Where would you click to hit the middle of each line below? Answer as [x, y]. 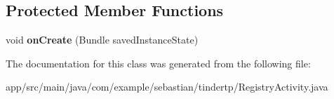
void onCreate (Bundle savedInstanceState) [102, 40]
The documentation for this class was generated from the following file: [158, 63]
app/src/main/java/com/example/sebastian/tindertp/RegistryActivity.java [167, 87]
